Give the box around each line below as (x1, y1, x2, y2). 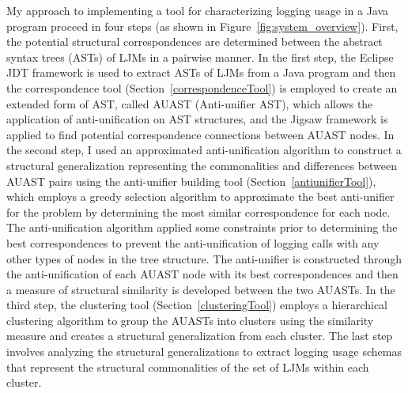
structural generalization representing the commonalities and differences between (6, 157, 398, 173)
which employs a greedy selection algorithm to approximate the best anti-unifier (6, 188, 395, 205)
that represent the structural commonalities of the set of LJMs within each (6, 358, 369, 375)
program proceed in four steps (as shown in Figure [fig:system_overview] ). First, (6, 17, 399, 34)
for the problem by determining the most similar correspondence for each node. (6, 203, 391, 220)
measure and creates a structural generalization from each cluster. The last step (6, 327, 393, 344)
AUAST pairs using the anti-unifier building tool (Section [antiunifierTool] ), (6, 172, 376, 189)
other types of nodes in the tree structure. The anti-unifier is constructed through (6, 250, 402, 266)
